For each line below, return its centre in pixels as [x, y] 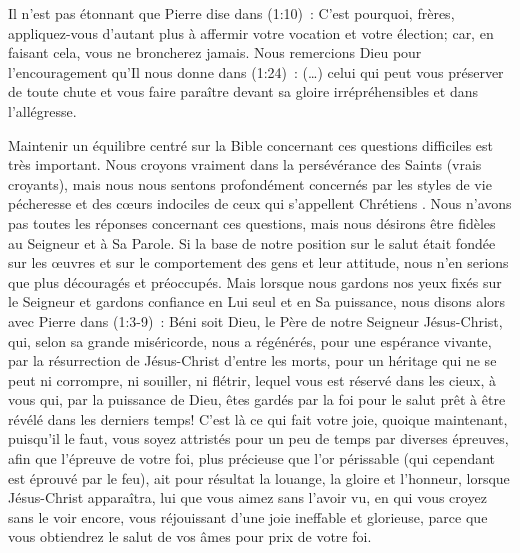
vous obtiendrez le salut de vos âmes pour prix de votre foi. [190, 536]
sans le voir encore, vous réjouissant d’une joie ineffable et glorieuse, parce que [248, 516]
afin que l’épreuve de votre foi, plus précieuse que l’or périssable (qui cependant [252, 458]
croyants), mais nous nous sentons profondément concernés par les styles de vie [250, 183]
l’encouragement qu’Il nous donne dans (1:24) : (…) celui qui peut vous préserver [256, 71]
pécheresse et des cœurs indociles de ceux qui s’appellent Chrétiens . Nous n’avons [260, 203]
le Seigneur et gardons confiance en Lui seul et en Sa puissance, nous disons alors [257, 301]
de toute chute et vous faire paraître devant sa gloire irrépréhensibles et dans [243, 91]
